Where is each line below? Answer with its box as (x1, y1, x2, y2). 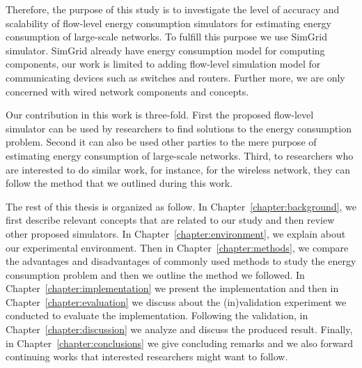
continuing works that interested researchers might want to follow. (6, 349, 288, 364)
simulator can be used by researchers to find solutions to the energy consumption (6, 121, 352, 135)
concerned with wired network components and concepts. (6, 84, 249, 98)
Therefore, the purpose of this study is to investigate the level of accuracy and (6, 2, 340, 16)
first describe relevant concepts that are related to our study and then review (6, 213, 335, 227)
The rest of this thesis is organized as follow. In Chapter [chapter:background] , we (6, 199, 356, 213)
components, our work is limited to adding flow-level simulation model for (6, 56, 321, 71)
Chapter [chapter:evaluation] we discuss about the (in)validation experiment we (6, 294, 347, 309)
